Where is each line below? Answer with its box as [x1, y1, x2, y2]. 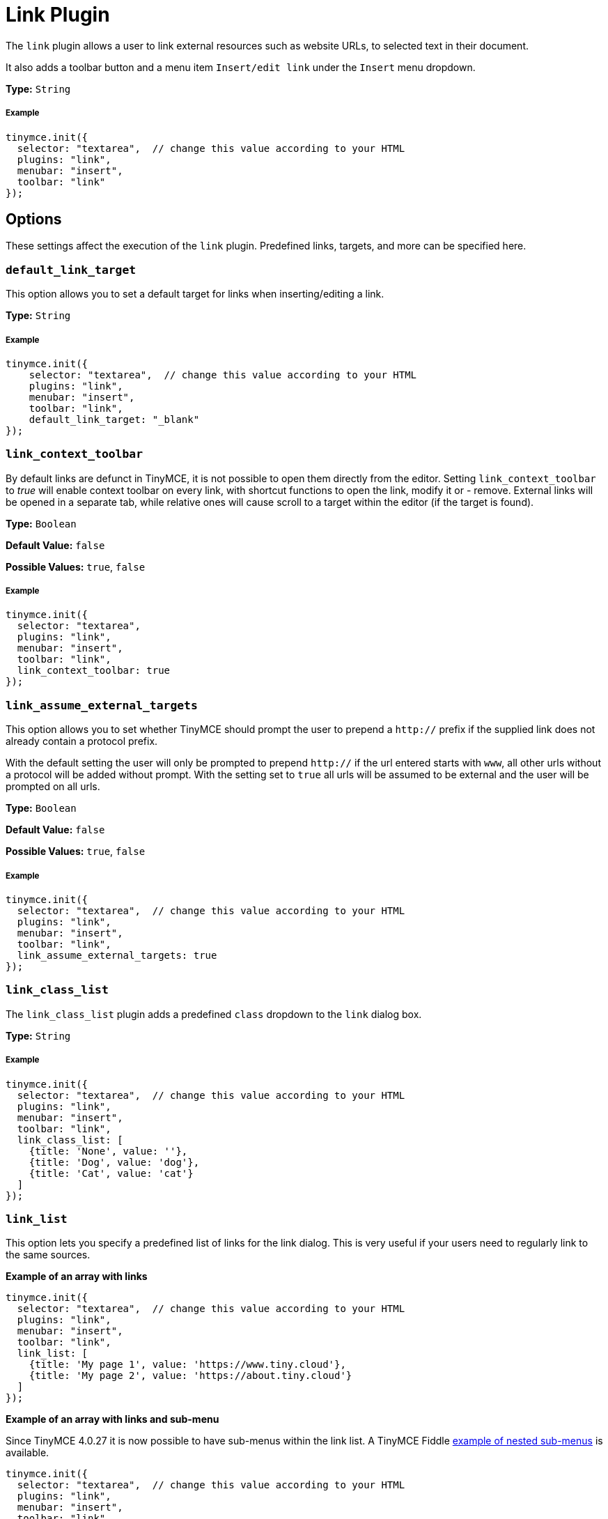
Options [6, 210, 62, 228]
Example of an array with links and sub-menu [6, 1413, 219, 1426]
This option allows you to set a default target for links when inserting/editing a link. [6, 288, 384, 300]
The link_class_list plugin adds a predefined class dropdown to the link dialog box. [6, 1008, 422, 1020]
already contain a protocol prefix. [6, 735, 158, 748]
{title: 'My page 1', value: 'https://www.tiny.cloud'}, [29, 1359, 346, 1371]
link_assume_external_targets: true [17, 949, 217, 961]
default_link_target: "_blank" [29, 413, 200, 425]
